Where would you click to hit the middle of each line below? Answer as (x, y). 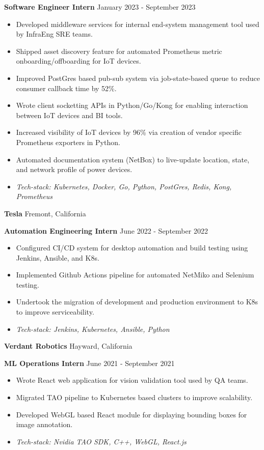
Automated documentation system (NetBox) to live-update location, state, (133, 159)
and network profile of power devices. (74, 169)
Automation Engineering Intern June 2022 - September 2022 (106, 230)
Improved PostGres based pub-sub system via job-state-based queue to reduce (138, 78)
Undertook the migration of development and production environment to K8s (137, 302)
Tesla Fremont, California (45, 213)
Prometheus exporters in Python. (68, 142)
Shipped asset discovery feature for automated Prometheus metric (119, 51)
